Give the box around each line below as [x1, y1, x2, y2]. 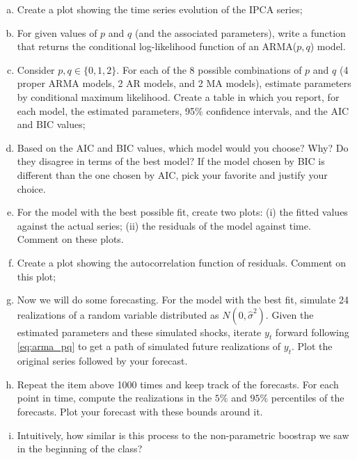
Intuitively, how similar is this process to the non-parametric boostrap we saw [17, 427, 349, 442]
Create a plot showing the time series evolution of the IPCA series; [17, 2, 303, 16]
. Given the [265, 307, 314, 322]
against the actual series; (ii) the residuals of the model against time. [17, 218, 311, 232]
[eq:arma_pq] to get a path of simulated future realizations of [17, 339, 281, 354]
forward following [275, 324, 349, 339]
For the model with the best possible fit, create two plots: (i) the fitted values [17, 205, 348, 219]
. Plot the [291, 339, 333, 354]
